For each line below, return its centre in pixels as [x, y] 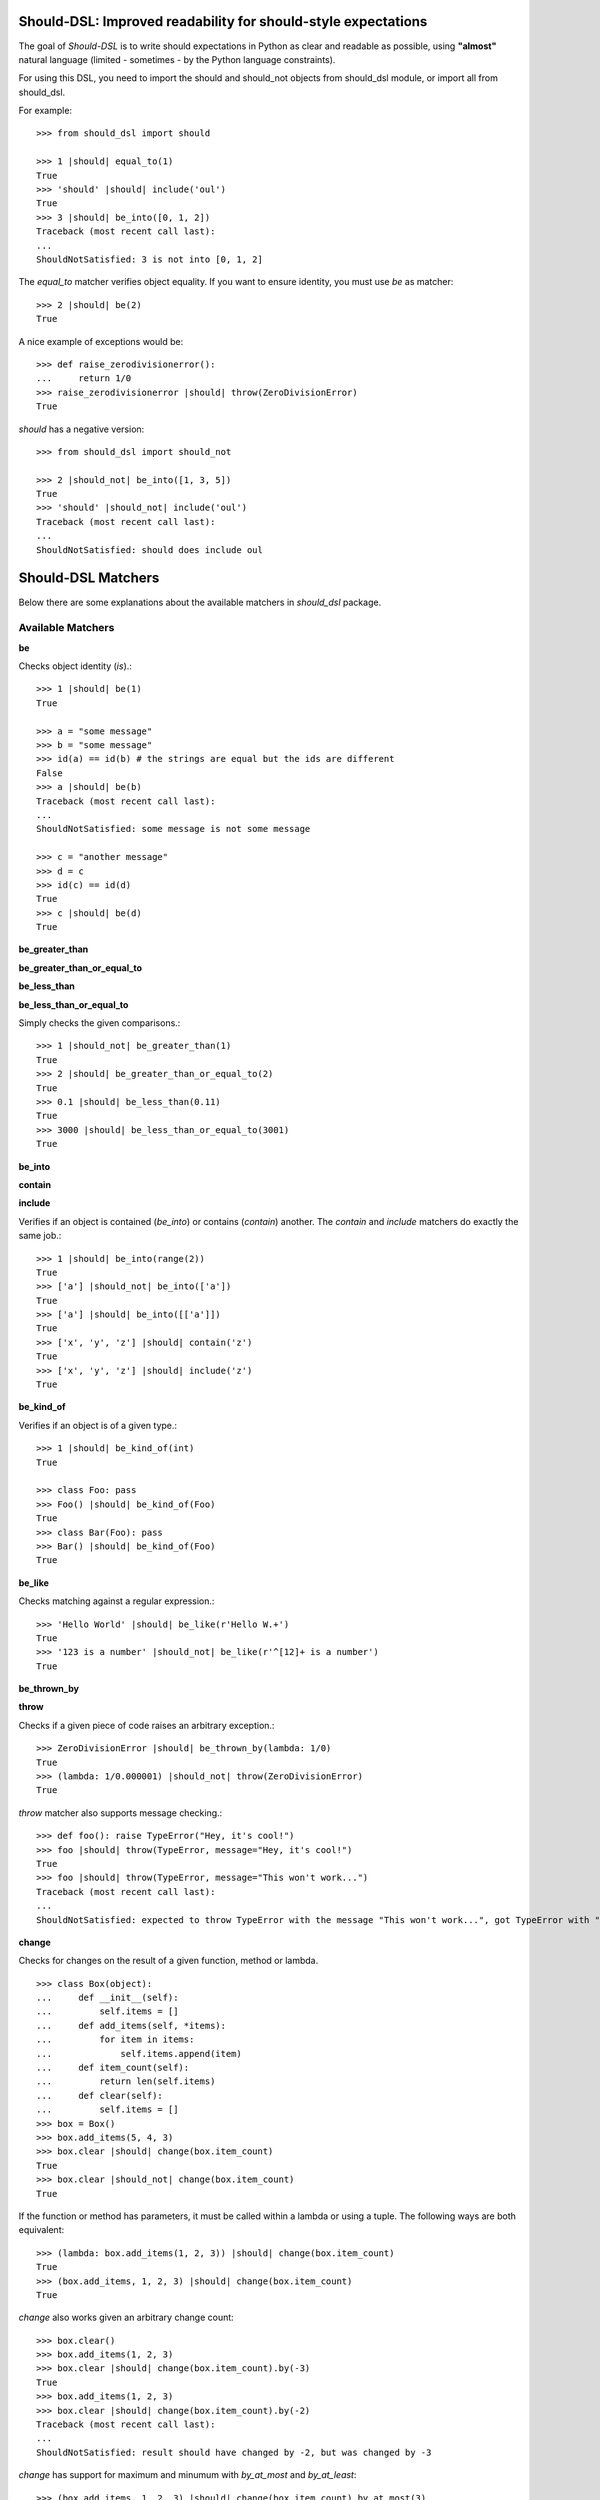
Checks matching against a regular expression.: [116, 1601]
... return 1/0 [84, 378]
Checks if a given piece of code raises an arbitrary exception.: [146, 1725]
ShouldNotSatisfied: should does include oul [150, 549]
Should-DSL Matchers [89, 578]
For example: [45, 111]
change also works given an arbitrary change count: [126, 2317]
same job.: [40, 1236]
